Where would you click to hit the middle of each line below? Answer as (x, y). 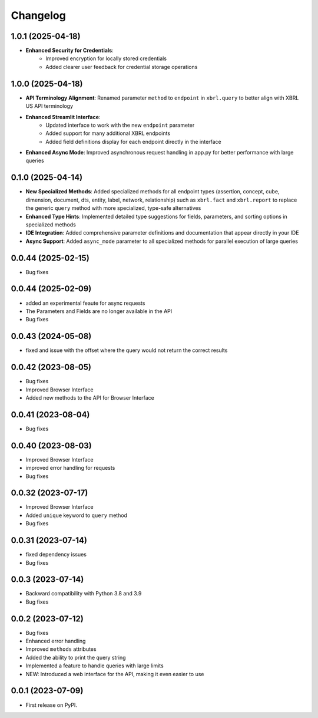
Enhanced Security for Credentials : (70, 51)
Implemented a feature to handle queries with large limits (95, 666)
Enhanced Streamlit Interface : (63, 117)
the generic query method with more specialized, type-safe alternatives (113, 208)
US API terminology (49, 106)
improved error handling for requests (70, 468)
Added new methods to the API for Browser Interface (90, 397)
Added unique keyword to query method (77, 515)
